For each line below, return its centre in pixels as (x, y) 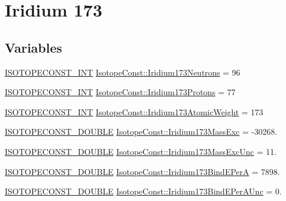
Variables (34, 47)
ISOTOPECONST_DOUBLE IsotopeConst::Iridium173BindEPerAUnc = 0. (143, 191)
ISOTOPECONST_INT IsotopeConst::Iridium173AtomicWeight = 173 (134, 111)
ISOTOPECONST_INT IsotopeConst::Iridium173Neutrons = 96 (123, 72)
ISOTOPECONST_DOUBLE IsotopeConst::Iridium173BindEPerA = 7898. (142, 171)
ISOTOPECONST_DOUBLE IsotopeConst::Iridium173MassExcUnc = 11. (141, 151)
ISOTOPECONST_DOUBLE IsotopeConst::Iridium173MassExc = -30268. (141, 132)
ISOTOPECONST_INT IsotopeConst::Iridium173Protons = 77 (120, 92)
